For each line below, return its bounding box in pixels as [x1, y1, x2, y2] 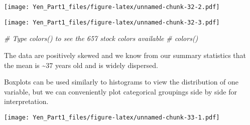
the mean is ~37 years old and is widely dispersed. [4, 59, 158, 70]
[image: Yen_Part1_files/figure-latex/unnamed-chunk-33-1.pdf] [4, 113, 220, 121]
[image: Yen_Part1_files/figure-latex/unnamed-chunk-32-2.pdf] [4, 3, 220, 10]
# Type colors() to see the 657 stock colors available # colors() [4, 33, 198, 43]
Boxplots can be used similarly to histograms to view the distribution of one [4, 76, 239, 87]
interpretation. [4, 96, 49, 106]
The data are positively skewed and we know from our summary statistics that [4, 49, 246, 60]
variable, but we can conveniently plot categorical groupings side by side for [4, 86, 237, 96]
